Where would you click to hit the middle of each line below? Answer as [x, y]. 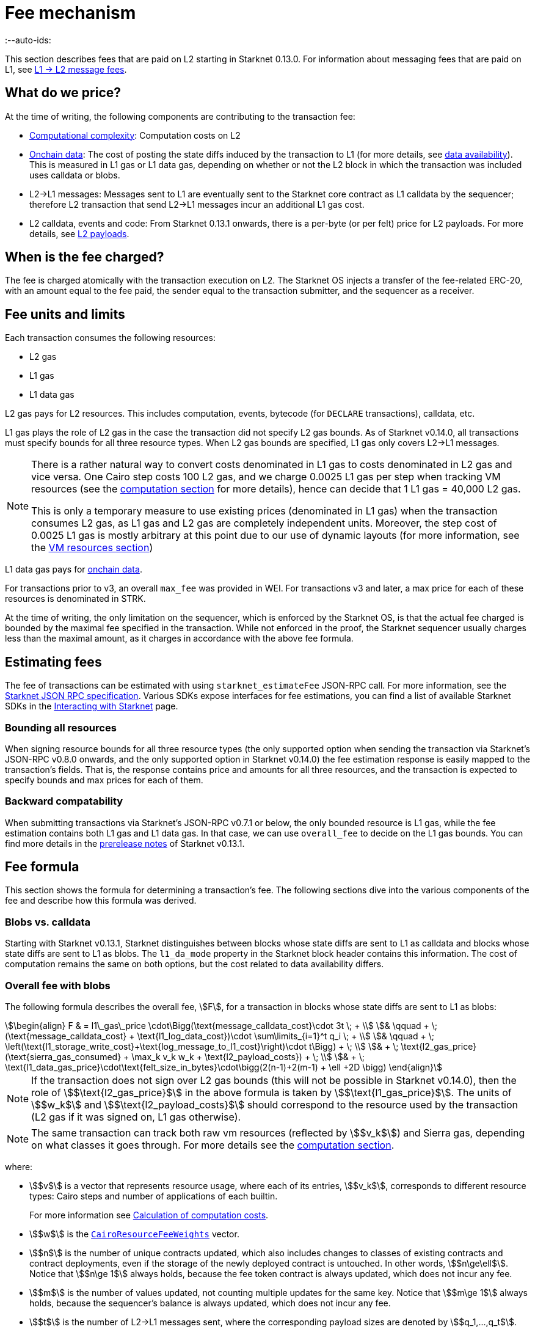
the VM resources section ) [92, 548]
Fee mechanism [71, 13]
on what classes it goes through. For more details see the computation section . [213, 1145]
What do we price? [63, 93]
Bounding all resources [61, 727]
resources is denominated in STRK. [75, 599]
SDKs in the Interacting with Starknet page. [92, 706]
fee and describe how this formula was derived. [101, 901]
